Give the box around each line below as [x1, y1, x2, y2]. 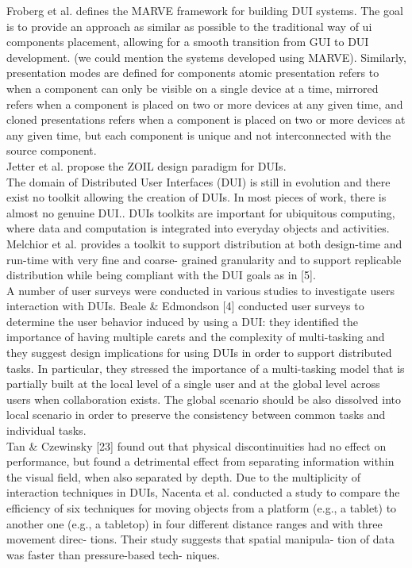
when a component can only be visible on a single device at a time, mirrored [6, 79, 379, 96]
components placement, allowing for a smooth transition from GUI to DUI [6, 33, 369, 50]
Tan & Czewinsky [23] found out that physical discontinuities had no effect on [6, 437, 387, 454]
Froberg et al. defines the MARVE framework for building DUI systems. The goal [6, 2, 403, 18]
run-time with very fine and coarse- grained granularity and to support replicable [6, 251, 402, 267]
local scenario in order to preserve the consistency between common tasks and [6, 406, 386, 423]
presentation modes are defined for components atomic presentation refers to [6, 64, 379, 81]
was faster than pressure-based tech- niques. [6, 546, 220, 562]
